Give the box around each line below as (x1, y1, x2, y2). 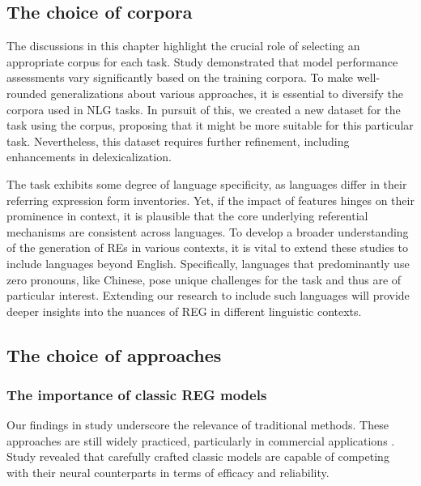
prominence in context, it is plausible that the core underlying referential (6, 207, 368, 224)
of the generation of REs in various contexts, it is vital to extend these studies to (6, 239, 409, 256)
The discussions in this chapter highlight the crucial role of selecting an (6, 37, 360, 54)
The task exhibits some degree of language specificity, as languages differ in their (6, 175, 407, 192)
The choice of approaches (6, 342, 222, 367)
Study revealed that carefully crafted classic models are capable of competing (6, 448, 389, 465)
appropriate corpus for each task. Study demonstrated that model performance (6, 53, 398, 70)
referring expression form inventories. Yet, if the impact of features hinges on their (6, 191, 415, 208)
